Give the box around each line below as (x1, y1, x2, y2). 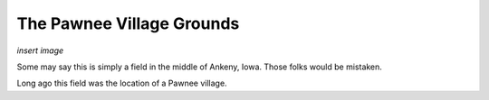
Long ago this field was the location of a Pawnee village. (16, 77, 227, 89)
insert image (16, 45, 64, 56)
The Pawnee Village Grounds (16, 14, 240, 33)
